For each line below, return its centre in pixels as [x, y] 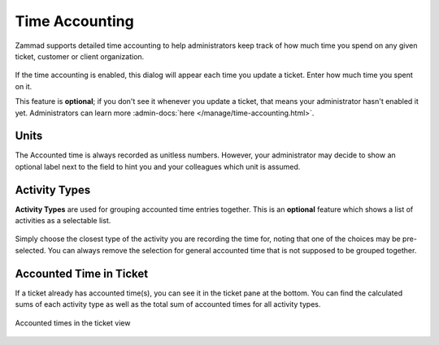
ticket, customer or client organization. [80, 56]
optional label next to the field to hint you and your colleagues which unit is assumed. [158, 166]
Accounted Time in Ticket [82, 273]
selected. [30, 250]
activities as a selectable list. [63, 221]
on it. [24, 86]
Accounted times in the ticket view [73, 323]
